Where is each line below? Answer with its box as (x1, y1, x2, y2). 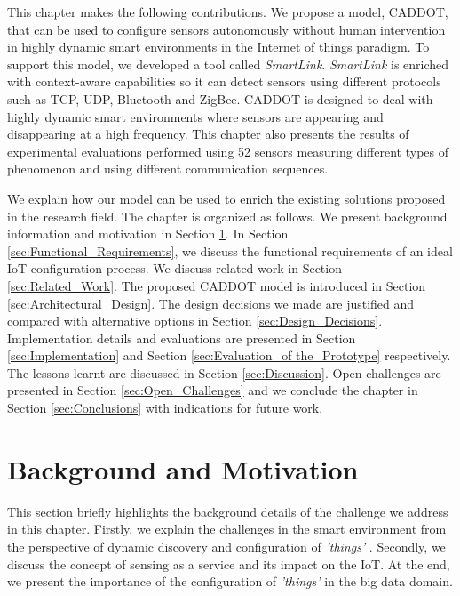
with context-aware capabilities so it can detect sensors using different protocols (7, 72, 441, 91)
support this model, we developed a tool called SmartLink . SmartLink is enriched (7, 54, 449, 73)
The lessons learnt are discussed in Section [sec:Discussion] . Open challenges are (7, 363, 441, 382)
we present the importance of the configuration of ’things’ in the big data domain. (7, 572, 453, 591)
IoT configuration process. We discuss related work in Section (7, 259, 342, 278)
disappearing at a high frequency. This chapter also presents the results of (7, 125, 409, 143)
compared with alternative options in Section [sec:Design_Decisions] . (7, 311, 383, 330)
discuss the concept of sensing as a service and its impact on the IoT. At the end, (7, 554, 450, 573)
